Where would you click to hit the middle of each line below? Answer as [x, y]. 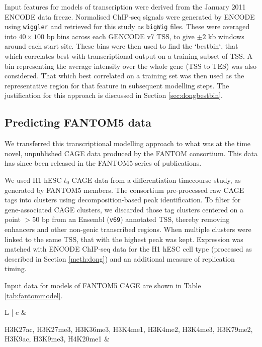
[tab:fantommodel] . [34, 295]
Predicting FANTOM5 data [78, 122]
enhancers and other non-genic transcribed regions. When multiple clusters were [128, 229]
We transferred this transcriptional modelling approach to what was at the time [128, 143]
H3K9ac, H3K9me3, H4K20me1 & [57, 339]
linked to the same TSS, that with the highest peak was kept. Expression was [124, 239]
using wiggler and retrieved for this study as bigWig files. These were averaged [127, 26]
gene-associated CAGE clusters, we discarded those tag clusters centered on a [124, 209]
